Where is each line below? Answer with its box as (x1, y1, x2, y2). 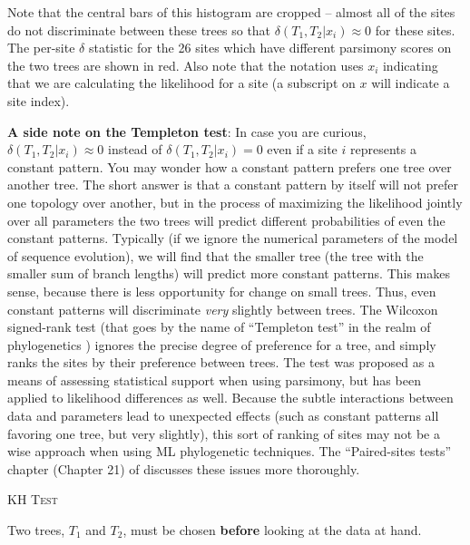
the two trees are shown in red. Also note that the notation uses (7, 55, 364, 74)
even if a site (267, 140, 338, 159)
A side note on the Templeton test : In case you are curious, (7, 122, 367, 141)
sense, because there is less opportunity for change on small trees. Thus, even (7, 281, 436, 300)
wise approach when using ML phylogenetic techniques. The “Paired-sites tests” (7, 442, 452, 461)
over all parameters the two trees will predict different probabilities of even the (7, 210, 446, 229)
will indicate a (371, 73, 450, 92)
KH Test (7, 490, 58, 509)
